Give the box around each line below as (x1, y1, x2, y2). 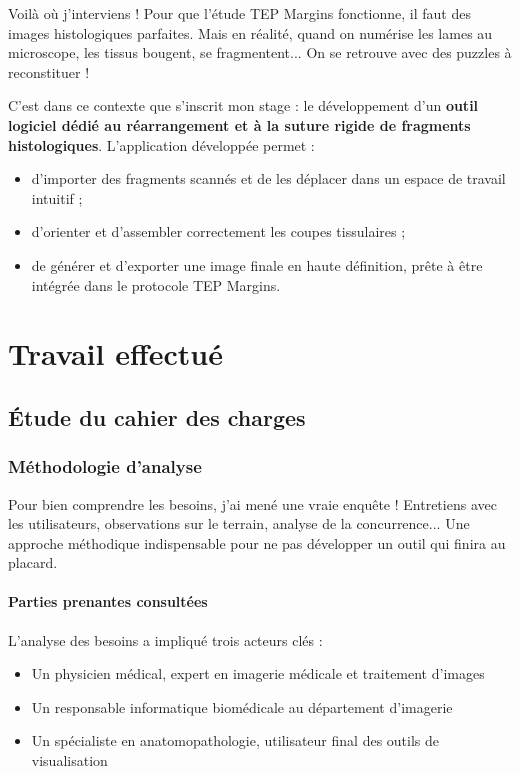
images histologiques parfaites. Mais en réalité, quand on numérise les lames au (8, 22, 493, 43)
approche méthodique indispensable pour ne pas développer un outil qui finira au (8, 532, 506, 553)
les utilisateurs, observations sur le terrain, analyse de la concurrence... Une (8, 513, 470, 534)
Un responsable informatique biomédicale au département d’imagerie (31, 696, 453, 717)
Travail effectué (8, 333, 223, 374)
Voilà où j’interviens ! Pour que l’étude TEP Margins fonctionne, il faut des (8, 3, 471, 23)
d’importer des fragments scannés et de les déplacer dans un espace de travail (31, 168, 506, 189)
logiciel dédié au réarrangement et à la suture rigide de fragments (8, 114, 471, 135)
